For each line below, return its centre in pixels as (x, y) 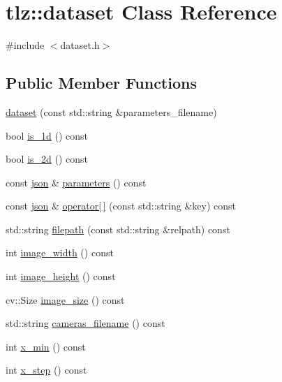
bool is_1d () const (47, 135)
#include (25, 45)
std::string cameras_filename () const (86, 323)
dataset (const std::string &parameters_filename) (111, 111)
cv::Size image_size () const (65, 299)
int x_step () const (46, 370)
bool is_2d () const (47, 159)
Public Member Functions (101, 83)
